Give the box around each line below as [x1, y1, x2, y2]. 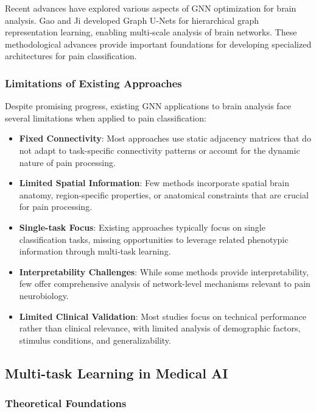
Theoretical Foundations [5, 395, 127, 410]
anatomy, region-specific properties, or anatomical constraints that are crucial [19, 188, 309, 201]
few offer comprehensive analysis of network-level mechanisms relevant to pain [19, 277, 311, 290]
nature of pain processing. [19, 156, 116, 168]
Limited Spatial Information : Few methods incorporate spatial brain [19, 176, 289, 189]
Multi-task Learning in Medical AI [5, 363, 228, 382]
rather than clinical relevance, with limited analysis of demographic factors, [19, 322, 301, 334]
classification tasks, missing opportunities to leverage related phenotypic [19, 233, 289, 245]
